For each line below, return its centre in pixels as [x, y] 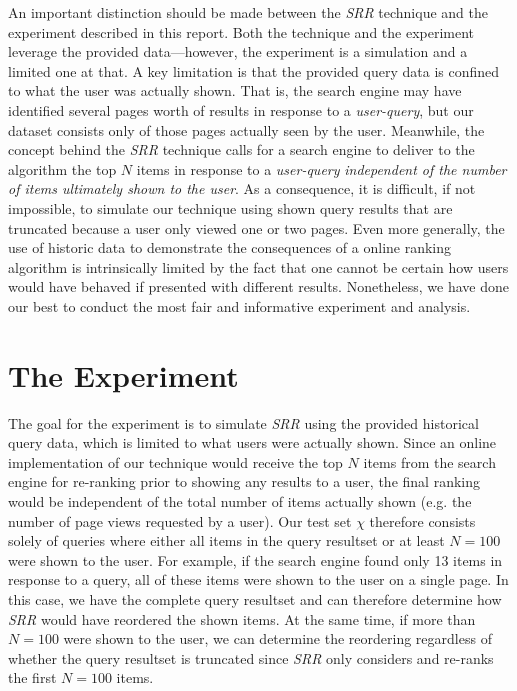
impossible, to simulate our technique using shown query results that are [230, 207]
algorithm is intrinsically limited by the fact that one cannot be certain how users [258, 266]
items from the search [429, 461]
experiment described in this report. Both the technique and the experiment [241, 31]
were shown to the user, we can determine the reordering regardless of [277, 638]
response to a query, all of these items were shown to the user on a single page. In [258, 579]
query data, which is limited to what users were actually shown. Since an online [252, 442]
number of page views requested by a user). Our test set [180, 520]
